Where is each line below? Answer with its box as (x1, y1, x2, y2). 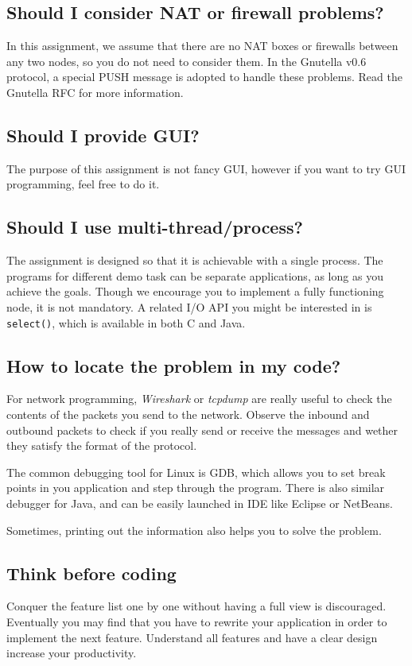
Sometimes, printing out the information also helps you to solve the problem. (6, 521, 382, 538)
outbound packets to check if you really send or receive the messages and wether (6, 421, 398, 438)
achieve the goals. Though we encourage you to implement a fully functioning (6, 283, 384, 300)
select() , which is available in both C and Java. (6, 314, 246, 331)
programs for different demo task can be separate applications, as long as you (6, 267, 383, 284)
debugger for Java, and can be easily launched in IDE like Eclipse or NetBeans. (6, 494, 393, 511)
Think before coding (6, 560, 177, 585)
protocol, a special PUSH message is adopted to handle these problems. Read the (6, 68, 402, 85)
